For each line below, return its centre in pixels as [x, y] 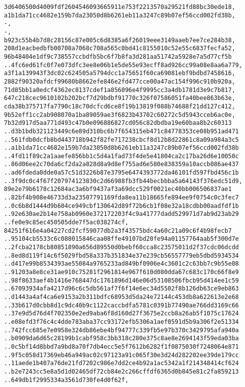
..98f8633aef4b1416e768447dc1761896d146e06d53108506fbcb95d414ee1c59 [122, 280]
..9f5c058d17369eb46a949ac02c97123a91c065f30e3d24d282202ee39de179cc [122, 355]
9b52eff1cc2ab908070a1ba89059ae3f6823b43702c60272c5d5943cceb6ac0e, [120, 115]
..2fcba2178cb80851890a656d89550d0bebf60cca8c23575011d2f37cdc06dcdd [122, 247]
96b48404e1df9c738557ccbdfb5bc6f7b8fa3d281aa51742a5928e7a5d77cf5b [118, 56]
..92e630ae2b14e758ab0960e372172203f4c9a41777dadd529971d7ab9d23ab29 [122, 214]
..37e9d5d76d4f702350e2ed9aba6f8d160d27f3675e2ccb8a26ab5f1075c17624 [122, 314]
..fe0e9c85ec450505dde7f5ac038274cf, [66, 223]
